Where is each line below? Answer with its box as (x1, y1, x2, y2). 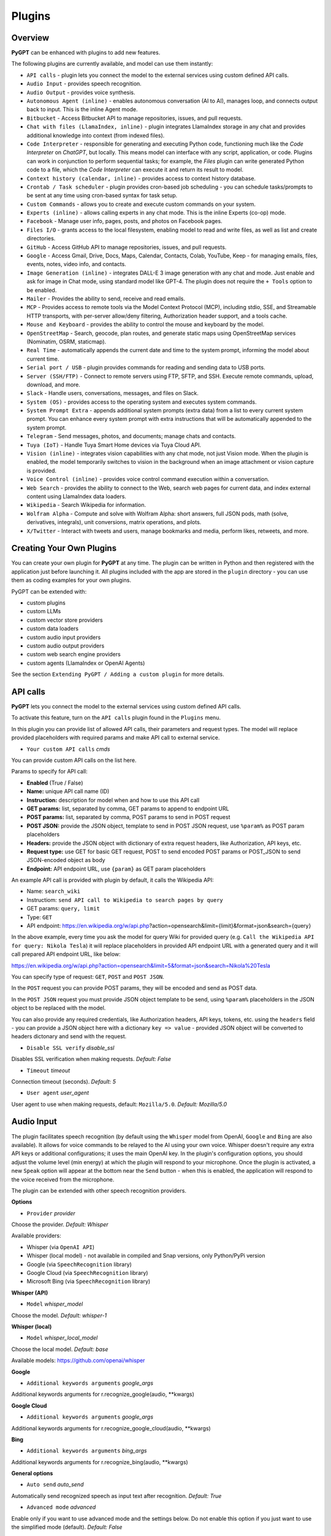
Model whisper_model (26, 1300, 83, 1308)
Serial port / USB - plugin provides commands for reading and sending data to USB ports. (26, 364, 266, 371)
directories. (26, 235, 56, 242)
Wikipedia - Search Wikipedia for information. (26, 501, 146, 509)
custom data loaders (26, 625, 79, 632)
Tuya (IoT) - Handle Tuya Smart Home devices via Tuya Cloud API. (26, 441, 202, 449)
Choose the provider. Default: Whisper (11, 1221, 108, 1228)
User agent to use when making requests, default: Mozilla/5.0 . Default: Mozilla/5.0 (11, 1100, 227, 1108)
